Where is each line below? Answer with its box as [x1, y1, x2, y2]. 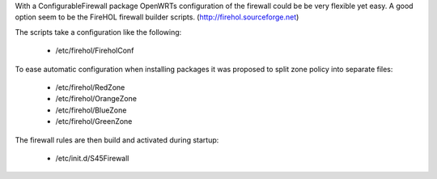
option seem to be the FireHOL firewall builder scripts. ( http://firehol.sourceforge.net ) [15, 12, 299, 22]
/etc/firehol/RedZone [55, 82, 125, 92]
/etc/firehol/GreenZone [55, 117, 133, 126]
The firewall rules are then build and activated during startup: [15, 134, 219, 145]
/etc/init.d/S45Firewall [55, 153, 129, 163]
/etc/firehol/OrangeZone [55, 94, 138, 104]
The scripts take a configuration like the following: [15, 27, 182, 36]
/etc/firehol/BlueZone [55, 105, 127, 115]
